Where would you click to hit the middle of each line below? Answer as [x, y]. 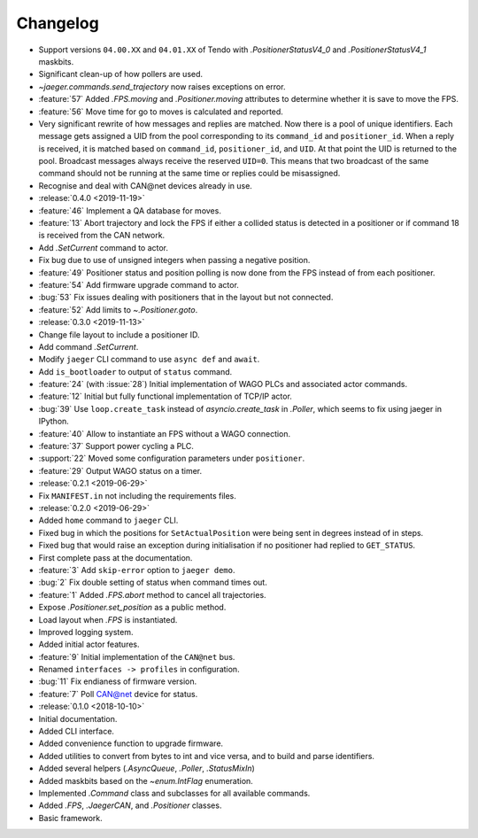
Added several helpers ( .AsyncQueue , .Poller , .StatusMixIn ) [147, 768]
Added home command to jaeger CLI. [108, 520]
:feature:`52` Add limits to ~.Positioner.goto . [118, 309]
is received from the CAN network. [102, 236]
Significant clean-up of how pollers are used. [121, 74]
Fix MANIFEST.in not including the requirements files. [137, 495]
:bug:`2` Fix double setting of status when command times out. [153, 582]
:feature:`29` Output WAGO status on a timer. [120, 470]
